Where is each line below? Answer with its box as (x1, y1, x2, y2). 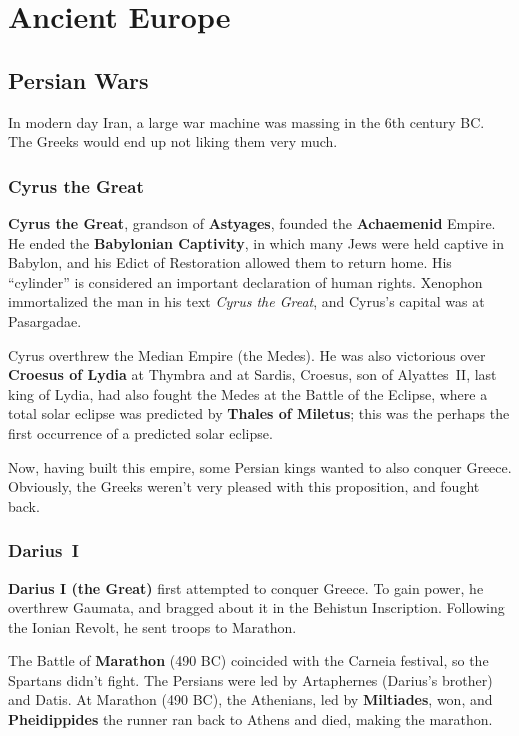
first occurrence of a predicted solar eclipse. (8, 422, 273, 443)
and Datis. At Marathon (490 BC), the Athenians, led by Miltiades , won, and (8, 689, 493, 710)
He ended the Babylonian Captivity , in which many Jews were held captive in (8, 232, 504, 253)
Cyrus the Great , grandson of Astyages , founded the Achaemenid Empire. (8, 212, 496, 233)
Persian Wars (8, 64, 149, 95)
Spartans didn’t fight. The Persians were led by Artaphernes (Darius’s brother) (8, 669, 493, 690)
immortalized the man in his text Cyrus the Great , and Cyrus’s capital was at (8, 291, 485, 312)
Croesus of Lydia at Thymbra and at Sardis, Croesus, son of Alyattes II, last (8, 364, 497, 385)
